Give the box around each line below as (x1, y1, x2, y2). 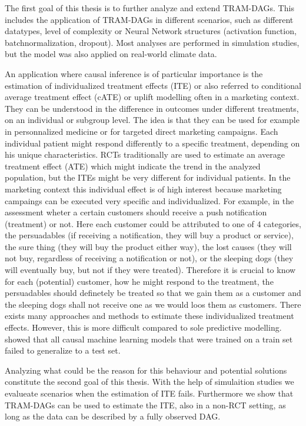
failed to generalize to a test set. (5, 344, 121, 357)
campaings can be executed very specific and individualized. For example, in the (5, 194, 294, 207)
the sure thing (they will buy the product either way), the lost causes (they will (5, 240, 292, 252)
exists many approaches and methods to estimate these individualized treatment (5, 309, 294, 322)
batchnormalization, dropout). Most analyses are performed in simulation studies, (5, 36, 300, 48)
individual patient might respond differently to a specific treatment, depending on (5, 137, 300, 149)
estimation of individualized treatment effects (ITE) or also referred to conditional (5, 79, 301, 91)
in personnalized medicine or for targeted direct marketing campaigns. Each (5, 125, 278, 137)
